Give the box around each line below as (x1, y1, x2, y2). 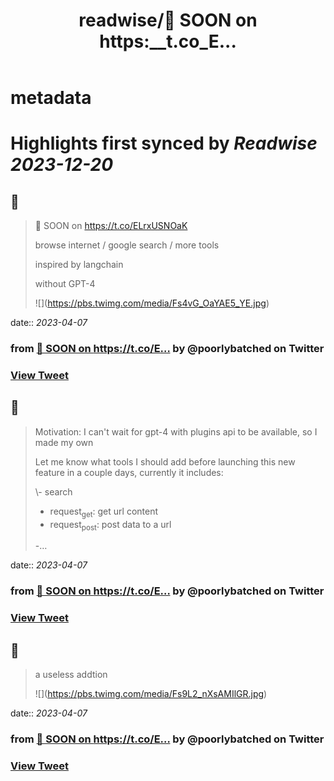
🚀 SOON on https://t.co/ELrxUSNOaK (34, 220, 188, 232)
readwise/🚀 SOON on (78, 9, 258, 32)
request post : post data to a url (49, 518, 172, 533)
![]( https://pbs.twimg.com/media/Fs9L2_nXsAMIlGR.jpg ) (34, 688, 268, 700)
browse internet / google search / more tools (34, 239, 220, 251)
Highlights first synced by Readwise (10, 132, 318, 155)
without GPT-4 (34, 278, 96, 290)
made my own (34, 436, 94, 448)
